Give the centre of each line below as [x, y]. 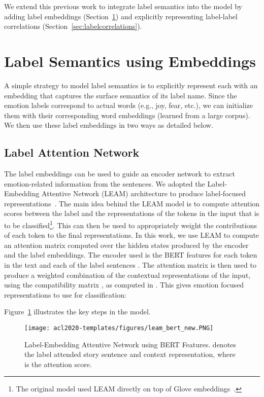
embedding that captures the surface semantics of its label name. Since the [121, 95]
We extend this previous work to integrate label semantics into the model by [123, 6]
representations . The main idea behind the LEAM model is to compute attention [132, 203]
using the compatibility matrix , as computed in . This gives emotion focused [124, 285]
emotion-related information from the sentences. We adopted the [105, 183]
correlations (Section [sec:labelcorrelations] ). [73, 26]
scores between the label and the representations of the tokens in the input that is [132, 213]
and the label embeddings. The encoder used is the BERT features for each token [131, 255]
